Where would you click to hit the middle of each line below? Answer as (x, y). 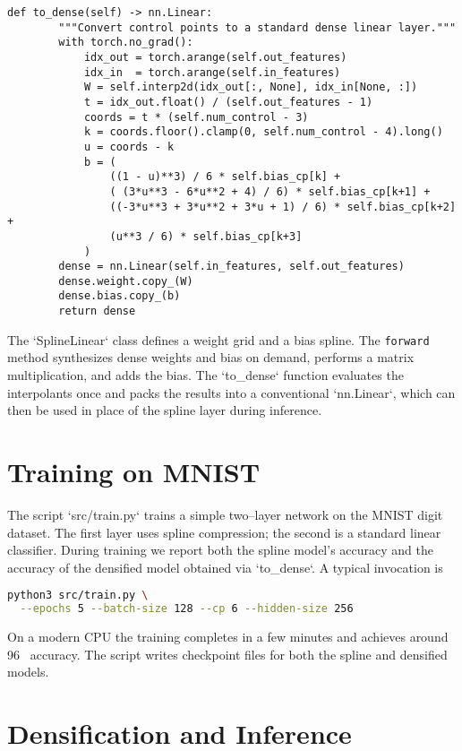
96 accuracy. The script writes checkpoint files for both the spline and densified (227, 654)
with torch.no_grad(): (126, 43)
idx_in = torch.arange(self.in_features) (212, 72)
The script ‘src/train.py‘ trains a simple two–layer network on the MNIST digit (225, 514)
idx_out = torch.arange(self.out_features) (215, 57)
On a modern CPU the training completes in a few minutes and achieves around (228, 637)
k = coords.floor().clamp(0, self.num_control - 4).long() (263, 132)
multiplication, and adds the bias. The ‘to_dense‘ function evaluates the (205, 375)
